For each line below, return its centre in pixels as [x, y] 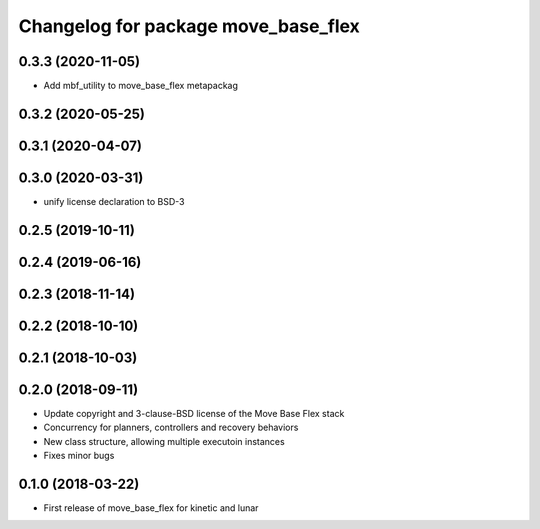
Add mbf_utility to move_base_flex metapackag [141, 86]
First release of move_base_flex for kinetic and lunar [151, 508]
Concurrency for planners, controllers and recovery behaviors [171, 427]
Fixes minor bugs [79, 456]
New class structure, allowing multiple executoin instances [164, 441]
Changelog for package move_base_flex [189, 26]
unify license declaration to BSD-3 [114, 201]
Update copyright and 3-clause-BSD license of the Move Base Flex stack [194, 413]
